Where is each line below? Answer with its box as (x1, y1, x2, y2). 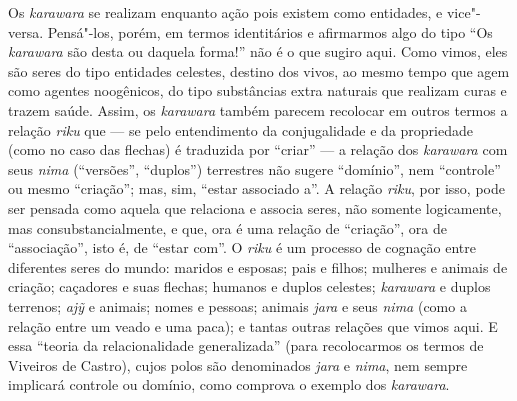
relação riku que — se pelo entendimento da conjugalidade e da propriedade (8, 119, 473, 140)
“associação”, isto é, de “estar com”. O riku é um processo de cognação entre (8, 237, 476, 258)
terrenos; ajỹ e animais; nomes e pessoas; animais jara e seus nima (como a (8, 295, 467, 316)
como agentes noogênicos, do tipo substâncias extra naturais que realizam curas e (8, 80, 507, 101)
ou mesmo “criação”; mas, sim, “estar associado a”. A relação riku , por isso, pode (8, 178, 505, 199)
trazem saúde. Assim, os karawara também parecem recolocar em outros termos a (8, 99, 508, 120)
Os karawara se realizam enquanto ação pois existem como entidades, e (8, 2, 443, 22)
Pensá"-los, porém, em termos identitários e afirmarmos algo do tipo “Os (47, 21, 493, 42)
